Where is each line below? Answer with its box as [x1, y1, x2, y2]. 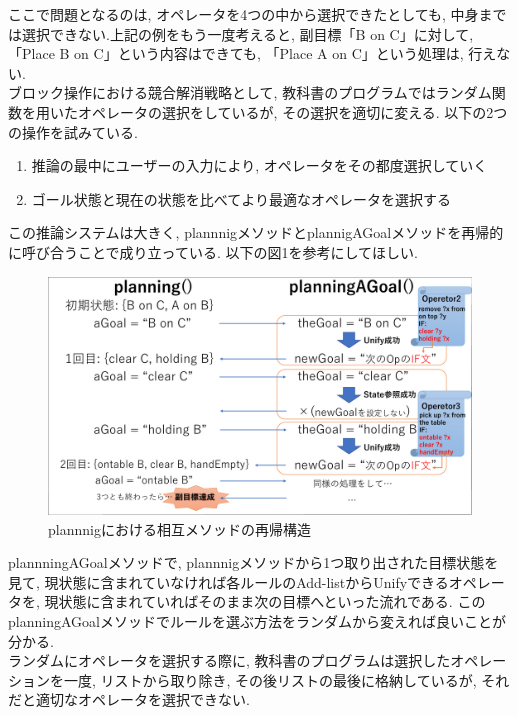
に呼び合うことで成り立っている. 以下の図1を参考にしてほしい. [8, 241, 418, 262]
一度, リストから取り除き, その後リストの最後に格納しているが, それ [63, 669, 510, 690]
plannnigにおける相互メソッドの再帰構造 [48, 518, 311, 539]
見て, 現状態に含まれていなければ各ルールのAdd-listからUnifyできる [8, 571, 449, 592]
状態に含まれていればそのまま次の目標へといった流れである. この [58, 591, 486, 612]
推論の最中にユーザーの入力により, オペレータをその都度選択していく [31, 155, 488, 176]
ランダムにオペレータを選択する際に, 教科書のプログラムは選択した [8, 650, 451, 671]
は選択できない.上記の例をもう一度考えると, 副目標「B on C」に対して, [8, 23, 474, 44]
